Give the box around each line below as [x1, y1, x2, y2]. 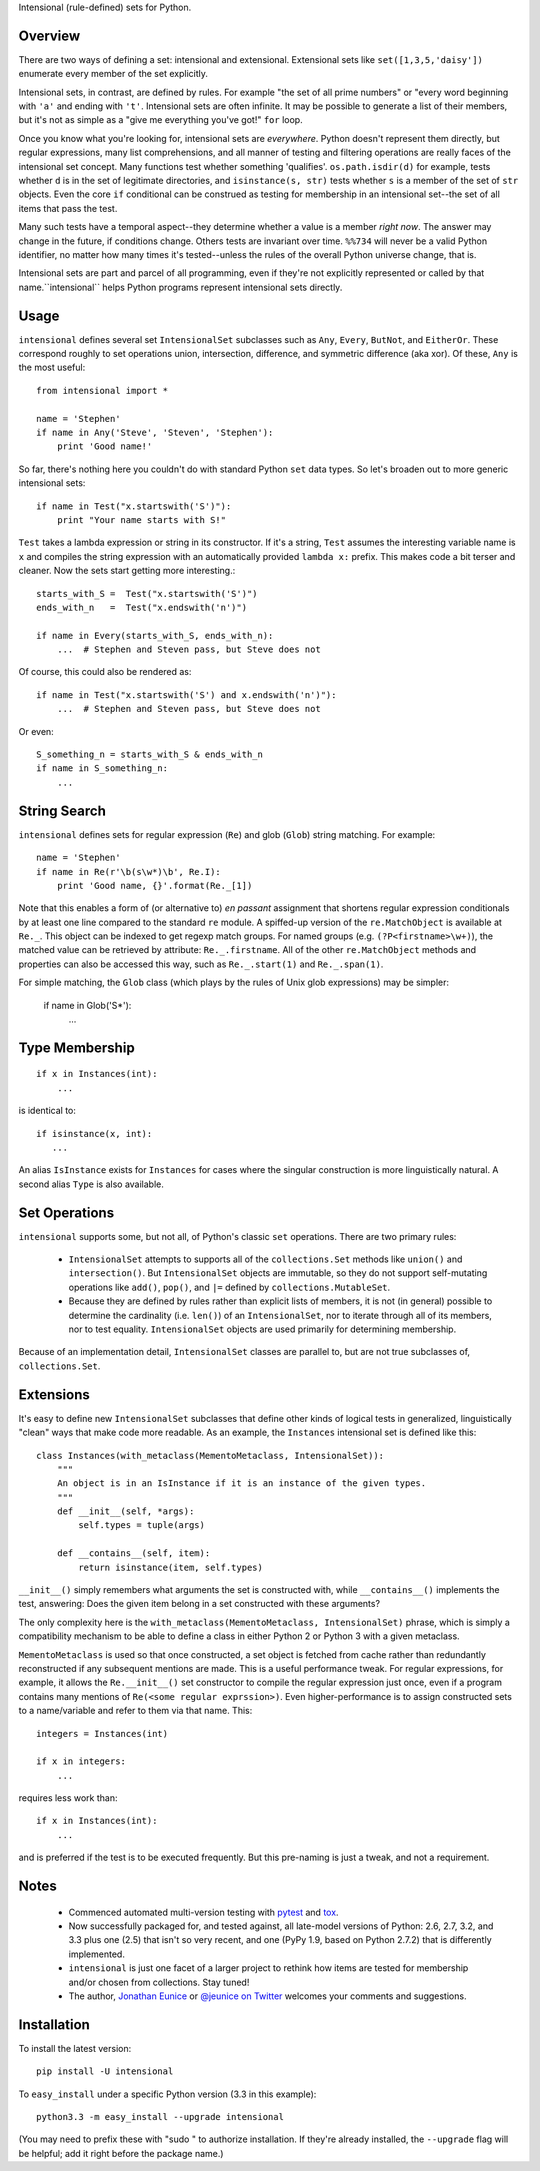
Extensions [18, 1386, 90, 1403]
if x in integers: [36, 1756, 127, 1767]
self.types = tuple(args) [78, 1520, 205, 1531]
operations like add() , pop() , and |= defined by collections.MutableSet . [68, 1281, 391, 1293]
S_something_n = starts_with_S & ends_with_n [36, 749, 264, 760]
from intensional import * [36, 385, 169, 396]
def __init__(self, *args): [56, 1506, 195, 1517]
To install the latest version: [18, 2042, 132, 2054]
